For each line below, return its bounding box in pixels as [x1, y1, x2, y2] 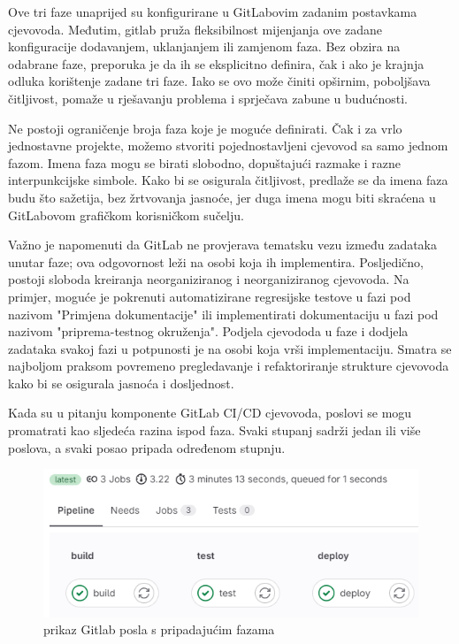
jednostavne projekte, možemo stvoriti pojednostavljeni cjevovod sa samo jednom [8, 136, 448, 155]
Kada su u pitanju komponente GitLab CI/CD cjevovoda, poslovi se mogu [8, 403, 412, 422]
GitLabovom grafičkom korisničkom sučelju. [8, 205, 244, 224]
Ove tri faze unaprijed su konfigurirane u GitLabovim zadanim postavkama [8, 3, 417, 20]
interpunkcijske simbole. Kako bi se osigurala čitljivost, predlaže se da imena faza [8, 171, 448, 189]
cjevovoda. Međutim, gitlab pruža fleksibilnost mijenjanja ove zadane [8, 19, 382, 38]
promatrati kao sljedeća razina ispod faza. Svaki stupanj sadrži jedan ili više [8, 421, 421, 440]
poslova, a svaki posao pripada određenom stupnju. [8, 438, 286, 456]
